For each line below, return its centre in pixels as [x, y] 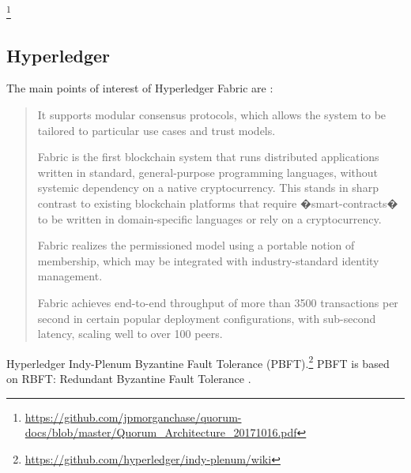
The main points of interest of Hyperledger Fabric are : [140, 88]
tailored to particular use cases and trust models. [156, 130]
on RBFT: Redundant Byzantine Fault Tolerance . [129, 379]
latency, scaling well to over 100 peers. [130, 334]
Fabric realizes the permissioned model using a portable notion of [196, 245]
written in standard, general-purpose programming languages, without [208, 172]
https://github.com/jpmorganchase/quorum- [133, 417]
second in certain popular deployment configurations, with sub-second [207, 318]
